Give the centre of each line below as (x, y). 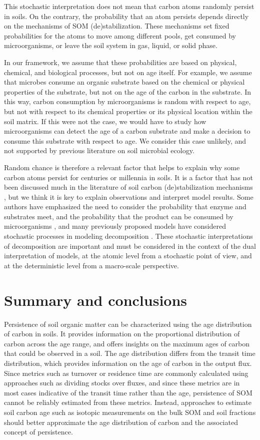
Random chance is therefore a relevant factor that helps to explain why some (122, 167)
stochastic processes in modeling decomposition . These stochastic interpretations (128, 236)
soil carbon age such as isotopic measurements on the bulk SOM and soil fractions (130, 412)
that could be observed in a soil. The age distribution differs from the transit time (130, 353)
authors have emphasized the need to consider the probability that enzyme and (125, 206)
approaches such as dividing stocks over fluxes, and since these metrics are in (122, 383)
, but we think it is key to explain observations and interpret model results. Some (129, 196)
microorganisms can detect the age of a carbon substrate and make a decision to (127, 131)
